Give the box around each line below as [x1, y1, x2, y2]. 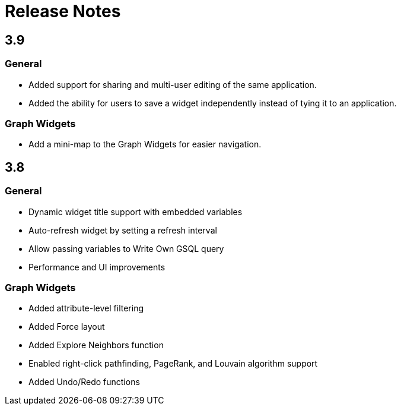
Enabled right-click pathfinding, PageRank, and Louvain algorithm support [28, 358, 318, 369]
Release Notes [5, 1, 121, 21]
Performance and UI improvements [28, 261, 166, 272]
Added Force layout [28, 321, 105, 332]
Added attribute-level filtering [28, 303, 144, 314]
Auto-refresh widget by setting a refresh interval [28, 225, 217, 235]
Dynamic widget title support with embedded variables [28, 206, 243, 217]
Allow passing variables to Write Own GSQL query [28, 243, 224, 254]
